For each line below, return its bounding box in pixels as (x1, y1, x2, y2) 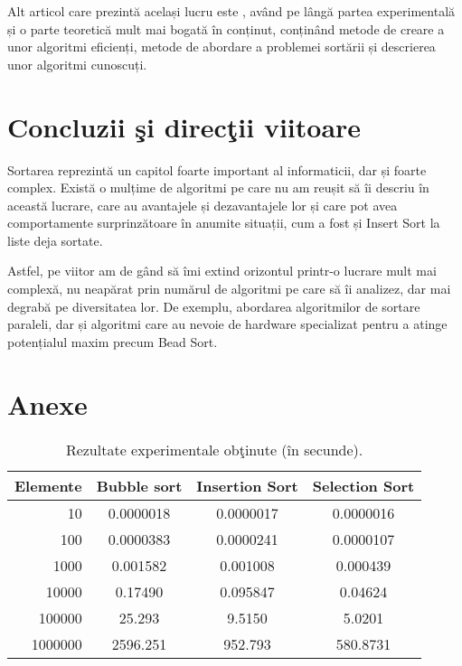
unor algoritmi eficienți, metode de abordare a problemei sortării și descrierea (7, 37, 436, 56)
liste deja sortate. (7, 230, 103, 249)
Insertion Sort (196, 474, 298, 496)
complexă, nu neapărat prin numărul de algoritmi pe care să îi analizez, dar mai (7, 279, 451, 298)
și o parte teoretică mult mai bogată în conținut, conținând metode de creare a (7, 19, 445, 38)
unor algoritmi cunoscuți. (7, 54, 147, 73)
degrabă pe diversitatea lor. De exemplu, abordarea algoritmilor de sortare (7, 296, 420, 315)
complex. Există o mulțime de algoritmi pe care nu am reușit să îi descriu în (7, 178, 429, 197)
